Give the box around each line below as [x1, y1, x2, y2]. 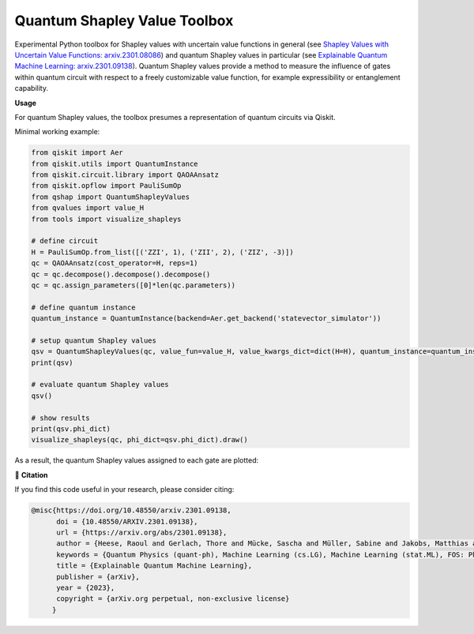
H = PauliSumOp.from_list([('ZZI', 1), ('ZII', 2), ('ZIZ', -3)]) [31, 247, 294, 257]
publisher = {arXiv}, [56, 572, 140, 581]
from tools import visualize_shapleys [31, 214, 182, 223]
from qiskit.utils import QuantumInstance [31, 159, 198, 168]
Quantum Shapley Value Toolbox [14, 12, 234, 29]
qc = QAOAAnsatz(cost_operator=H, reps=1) [31, 259, 198, 268]
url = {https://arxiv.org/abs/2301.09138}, [56, 527, 228, 537]
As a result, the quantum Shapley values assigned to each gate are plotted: [14, 456, 259, 465]
